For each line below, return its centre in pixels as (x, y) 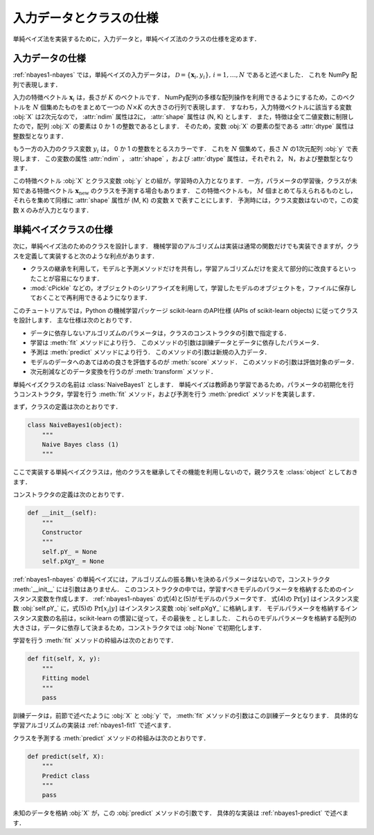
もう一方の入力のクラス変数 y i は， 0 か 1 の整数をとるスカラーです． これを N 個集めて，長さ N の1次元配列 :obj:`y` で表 (185, 150)
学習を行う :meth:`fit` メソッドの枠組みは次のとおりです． (95, 640)
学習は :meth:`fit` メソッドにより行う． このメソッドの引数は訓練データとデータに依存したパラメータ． (177, 342)
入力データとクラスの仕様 (86, 18)
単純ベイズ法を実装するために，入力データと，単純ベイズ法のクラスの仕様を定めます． (137, 39)
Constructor (62, 532)
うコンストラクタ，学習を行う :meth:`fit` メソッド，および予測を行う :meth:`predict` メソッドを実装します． (166, 394)
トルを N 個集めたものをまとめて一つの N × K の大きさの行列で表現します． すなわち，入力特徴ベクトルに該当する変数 (182, 107)
